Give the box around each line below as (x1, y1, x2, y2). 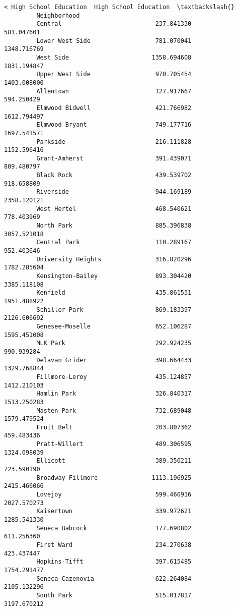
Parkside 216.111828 (36, 138, 192, 145)
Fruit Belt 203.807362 (36, 423, 192, 431)
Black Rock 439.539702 (36, 172, 192, 179)
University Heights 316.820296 (36, 255, 192, 263)
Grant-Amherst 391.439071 (36, 154, 192, 162)
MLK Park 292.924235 (36, 340, 192, 347)
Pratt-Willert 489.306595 (36, 440, 192, 448)
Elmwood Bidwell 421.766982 (36, 104, 192, 112)
